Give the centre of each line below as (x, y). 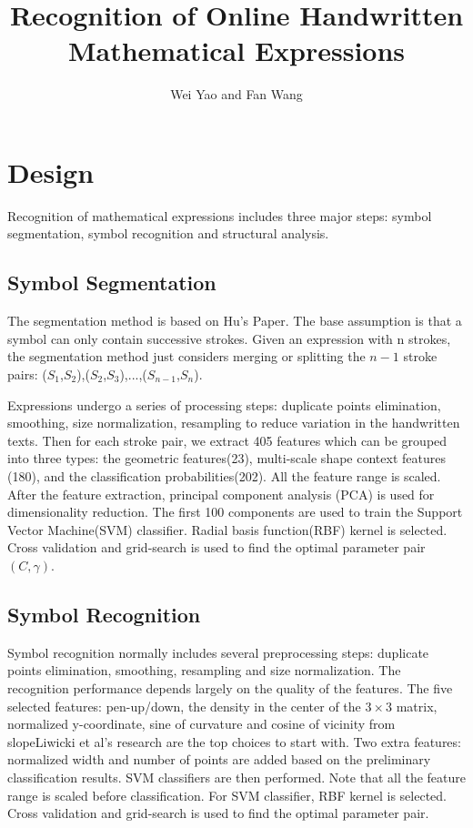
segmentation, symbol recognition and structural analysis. (168, 233)
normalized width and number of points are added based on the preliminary (219, 759)
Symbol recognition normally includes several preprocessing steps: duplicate (218, 652)
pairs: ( (27, 374)
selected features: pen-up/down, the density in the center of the (184, 706)
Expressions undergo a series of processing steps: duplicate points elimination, (224, 404)
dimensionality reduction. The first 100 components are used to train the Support (235, 512)
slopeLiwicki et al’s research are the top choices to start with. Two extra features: (234, 741)
